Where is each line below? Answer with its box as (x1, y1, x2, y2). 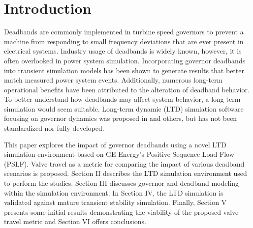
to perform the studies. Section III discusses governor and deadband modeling (4, 178, 239, 188)
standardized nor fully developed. (4, 123, 104, 133)
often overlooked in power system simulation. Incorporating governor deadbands (4, 55, 246, 65)
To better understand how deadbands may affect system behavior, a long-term (4, 94, 241, 104)
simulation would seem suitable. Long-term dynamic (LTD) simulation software (4, 103, 244, 114)
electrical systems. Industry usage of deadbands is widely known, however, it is (4, 46, 242, 56)
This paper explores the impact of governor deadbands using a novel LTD (4, 139, 226, 149)
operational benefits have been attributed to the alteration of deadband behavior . (4, 84, 250, 94)
